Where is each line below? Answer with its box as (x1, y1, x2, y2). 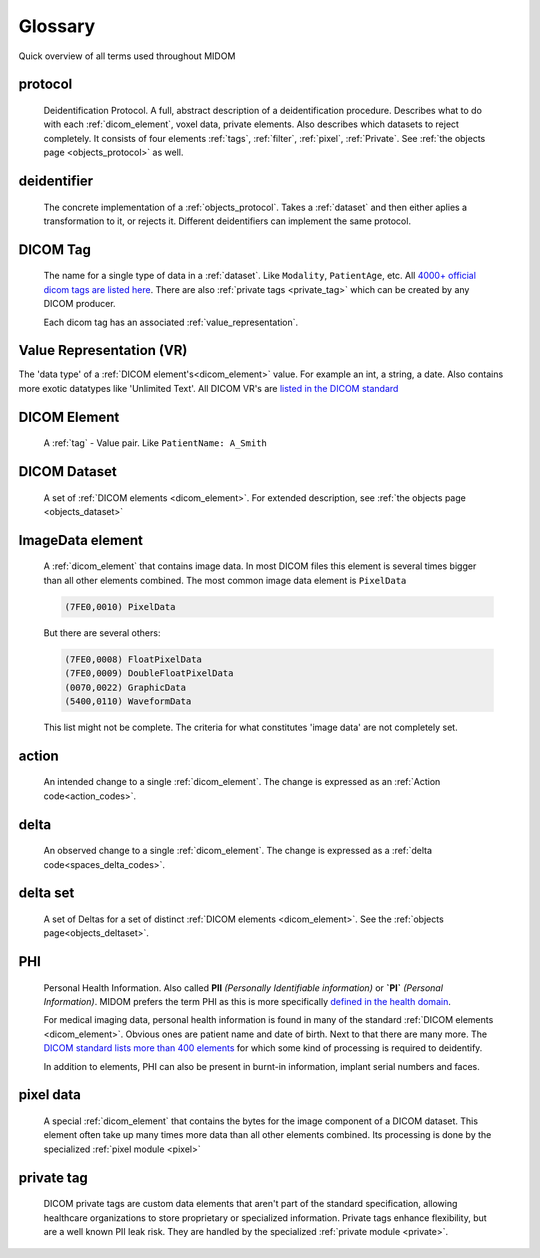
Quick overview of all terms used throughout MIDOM (18, 50, 236, 62)
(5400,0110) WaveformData (64, 695, 192, 707)
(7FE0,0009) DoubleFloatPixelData (64, 668, 234, 679)
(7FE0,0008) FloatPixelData (64, 653, 202, 665)
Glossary (18, 15, 96, 37)
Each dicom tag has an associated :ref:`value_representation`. (43, 316, 299, 328)
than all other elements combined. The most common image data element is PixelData (43, 574, 407, 586)
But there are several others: (43, 626, 161, 639)
